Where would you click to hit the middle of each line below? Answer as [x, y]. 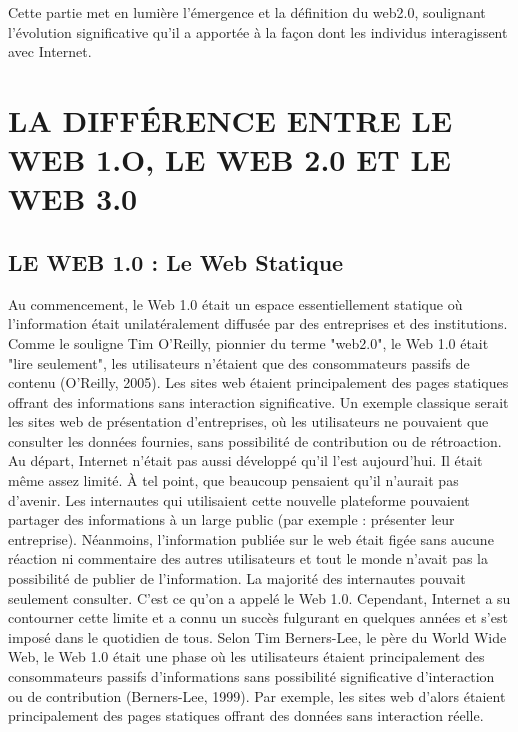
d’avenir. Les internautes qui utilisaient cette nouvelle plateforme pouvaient [239, 499]
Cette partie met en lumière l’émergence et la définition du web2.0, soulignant [247, 12]
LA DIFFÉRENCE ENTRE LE [230, 119]
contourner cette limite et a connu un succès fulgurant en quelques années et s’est [258, 617]
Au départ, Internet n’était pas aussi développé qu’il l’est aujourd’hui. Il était [245, 460]
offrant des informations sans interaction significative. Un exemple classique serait [258, 401]
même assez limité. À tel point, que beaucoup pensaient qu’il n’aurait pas [233, 480]
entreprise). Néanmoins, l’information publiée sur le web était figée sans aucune [251, 538]
